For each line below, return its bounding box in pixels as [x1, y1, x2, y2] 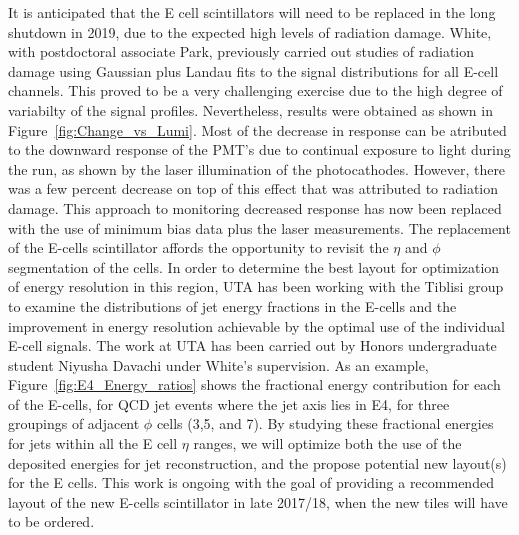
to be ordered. [8, 511, 95, 532]
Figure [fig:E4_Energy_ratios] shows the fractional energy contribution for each [8, 374, 501, 395]
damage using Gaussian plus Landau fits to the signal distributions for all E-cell [8, 60, 499, 81]
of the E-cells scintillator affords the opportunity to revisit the [8, 237, 389, 258]
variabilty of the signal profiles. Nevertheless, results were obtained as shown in [8, 99, 493, 120]
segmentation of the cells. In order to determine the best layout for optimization [8, 256, 500, 277]
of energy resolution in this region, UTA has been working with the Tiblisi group [8, 276, 504, 297]
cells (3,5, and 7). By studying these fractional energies [156, 413, 494, 434]
